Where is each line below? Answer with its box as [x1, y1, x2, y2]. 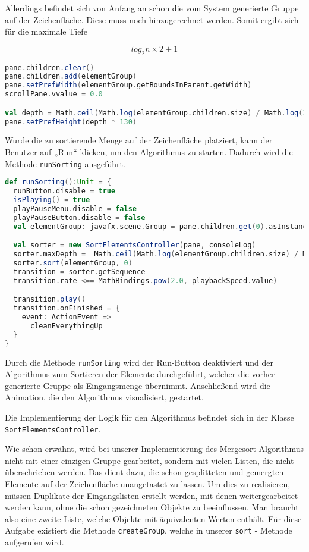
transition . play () [13, 295, 86, 304]
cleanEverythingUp [30, 321, 103, 330]
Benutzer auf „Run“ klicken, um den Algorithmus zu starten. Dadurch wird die [5, 146, 293, 158]
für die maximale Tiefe [5, 25, 87, 37]
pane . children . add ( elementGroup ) [5, 72, 137, 81]
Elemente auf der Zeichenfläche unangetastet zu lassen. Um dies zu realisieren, [5, 477, 291, 490]
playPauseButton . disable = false [13, 213, 146, 222]
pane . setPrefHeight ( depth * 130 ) [5, 117, 137, 126]
